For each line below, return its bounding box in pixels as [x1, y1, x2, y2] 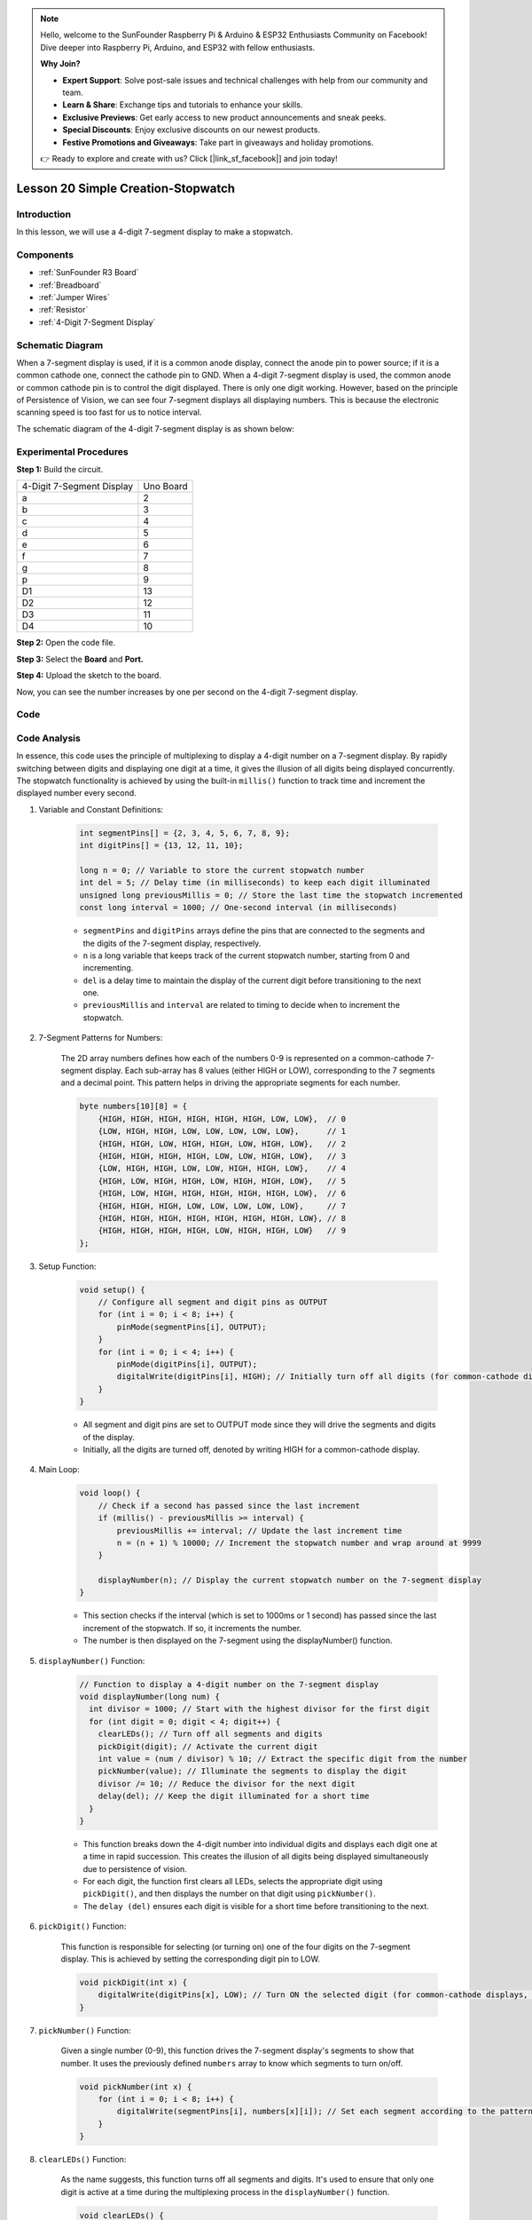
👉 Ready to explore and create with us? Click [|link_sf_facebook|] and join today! [40, 153, 338, 163]
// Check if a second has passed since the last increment [98, 1501, 361, 1510]
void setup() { [79, 1284, 145, 1295]
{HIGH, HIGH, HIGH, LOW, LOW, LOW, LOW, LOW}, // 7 [98, 1201, 347, 1211]
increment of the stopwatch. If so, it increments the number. [82, 1622, 301, 1633]
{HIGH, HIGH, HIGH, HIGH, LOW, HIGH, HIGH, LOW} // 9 [98, 1225, 347, 1236]
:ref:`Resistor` [38, 305, 89, 315]
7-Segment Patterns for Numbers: [38, 1033, 163, 1043]
